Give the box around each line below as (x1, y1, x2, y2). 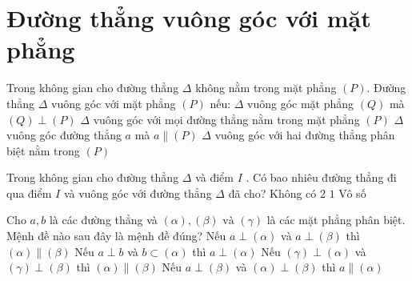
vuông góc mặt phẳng (247, 94, 354, 111)
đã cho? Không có (228, 184, 317, 201)
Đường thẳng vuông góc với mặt (6, 2, 371, 34)
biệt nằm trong (6, 142, 80, 159)
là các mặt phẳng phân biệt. (266, 211, 406, 228)
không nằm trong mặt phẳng (195, 79, 337, 96)
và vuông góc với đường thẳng (63, 184, 212, 201)
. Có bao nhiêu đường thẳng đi (246, 169, 397, 186)
